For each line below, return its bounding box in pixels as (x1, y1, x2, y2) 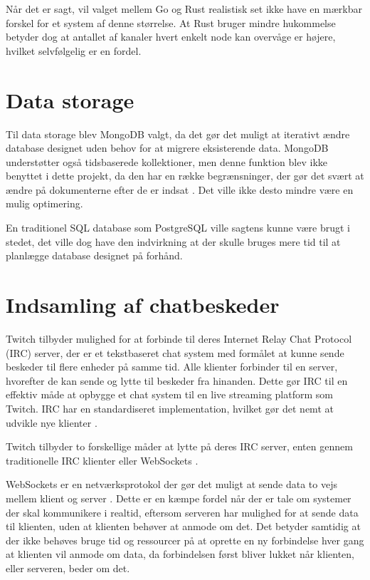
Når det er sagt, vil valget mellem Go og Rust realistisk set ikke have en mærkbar (6, 1, 362, 16)
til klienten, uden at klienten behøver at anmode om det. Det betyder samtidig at (6, 519, 361, 534)
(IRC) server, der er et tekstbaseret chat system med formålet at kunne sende (6, 345, 344, 360)
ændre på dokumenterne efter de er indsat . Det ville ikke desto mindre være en (6, 182, 354, 197)
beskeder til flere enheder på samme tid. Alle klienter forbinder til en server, (6, 359, 338, 374)
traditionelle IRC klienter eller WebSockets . (6, 452, 199, 467)
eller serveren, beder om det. (6, 560, 130, 575)
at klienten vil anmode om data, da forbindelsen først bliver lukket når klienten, (6, 547, 354, 561)
